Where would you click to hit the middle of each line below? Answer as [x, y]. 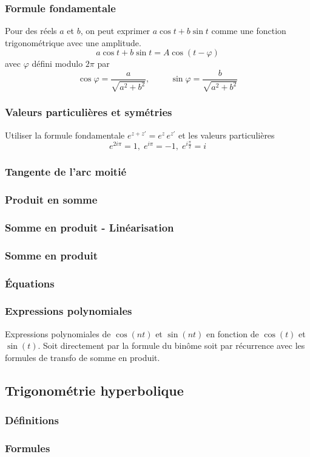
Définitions [32, 420]
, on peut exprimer [115, 31]
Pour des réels [31, 31]
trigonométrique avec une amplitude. [73, 42]
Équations [30, 283]
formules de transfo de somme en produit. [83, 357]
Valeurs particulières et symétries [89, 112]
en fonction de [233, 333]
